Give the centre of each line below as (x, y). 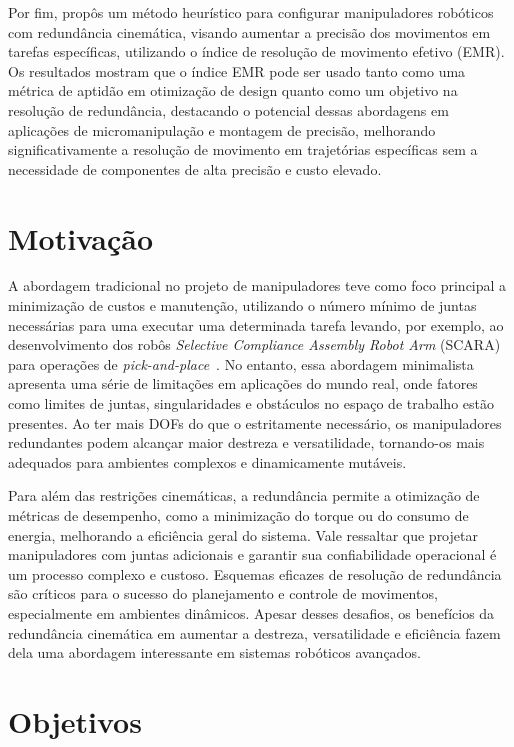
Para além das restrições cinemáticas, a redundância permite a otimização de (244, 495)
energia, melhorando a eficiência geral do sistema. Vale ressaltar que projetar (243, 534)
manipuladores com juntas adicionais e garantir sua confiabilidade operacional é (252, 554)
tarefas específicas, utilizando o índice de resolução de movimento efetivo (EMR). (256, 51)
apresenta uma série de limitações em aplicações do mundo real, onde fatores (243, 383)
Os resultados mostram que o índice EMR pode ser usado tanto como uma (237, 70)
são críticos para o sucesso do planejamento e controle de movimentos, (223, 593)
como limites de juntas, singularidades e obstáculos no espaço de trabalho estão (251, 403)
